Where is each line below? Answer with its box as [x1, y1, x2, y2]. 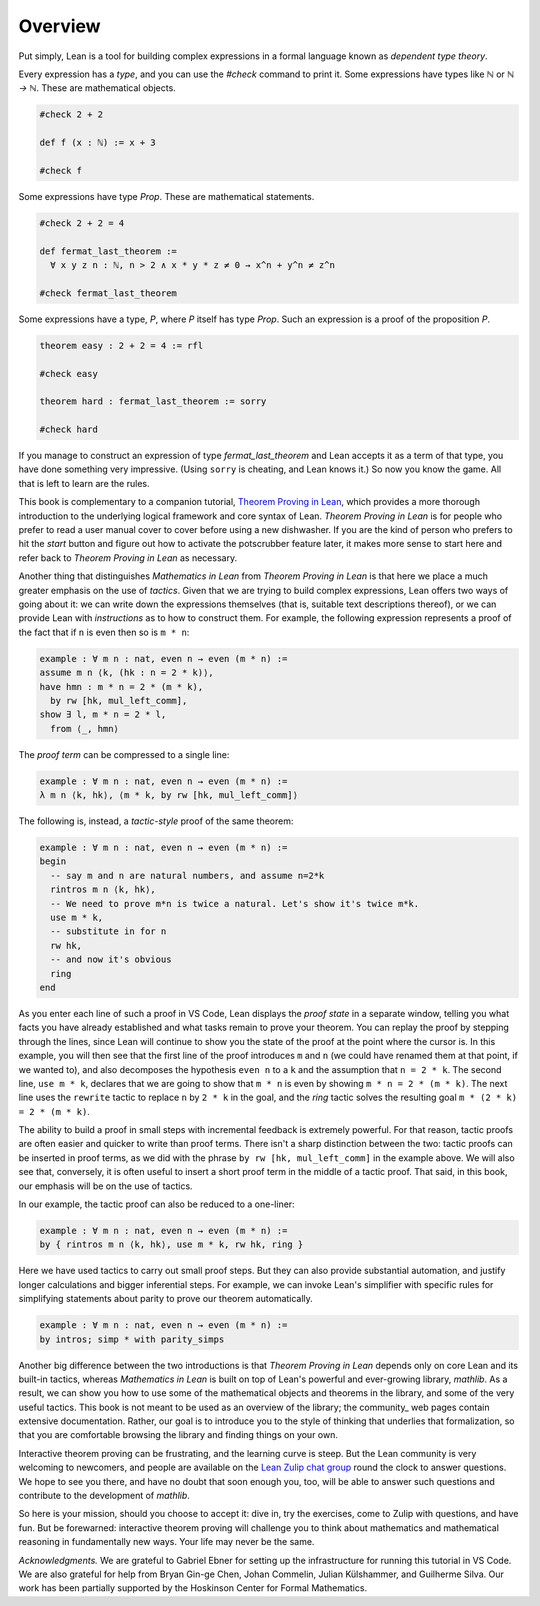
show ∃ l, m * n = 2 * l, [39, 709, 167, 720]
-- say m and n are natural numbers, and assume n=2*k [50, 870, 325, 881]
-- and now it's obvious [50, 954, 172, 965]
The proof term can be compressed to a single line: [18, 748, 230, 760]
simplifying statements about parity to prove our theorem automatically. [18, 1293, 314, 1305]
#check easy [39, 368, 99, 379]
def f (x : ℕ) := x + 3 [39, 137, 157, 149]
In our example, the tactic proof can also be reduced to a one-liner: [18, 1198, 295, 1210]
